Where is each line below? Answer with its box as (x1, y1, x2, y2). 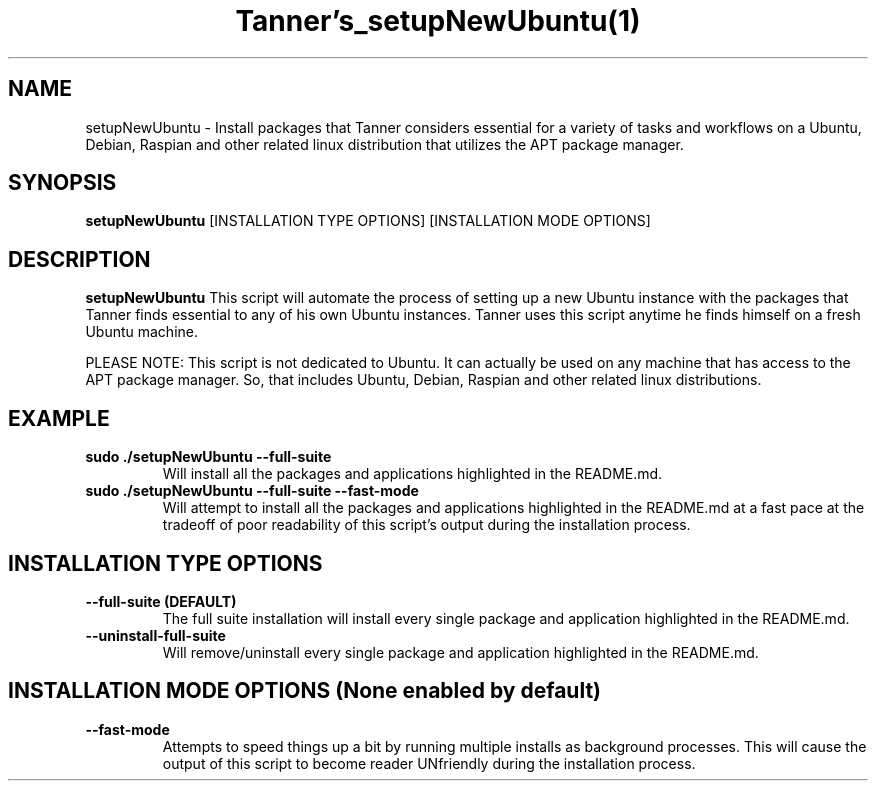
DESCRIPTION (8, 246, 151, 272)
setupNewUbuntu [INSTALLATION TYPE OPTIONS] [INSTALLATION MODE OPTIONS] (85, 212, 651, 230)
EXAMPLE (8, 405, 110, 431)
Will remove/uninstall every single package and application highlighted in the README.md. (162, 643, 759, 661)
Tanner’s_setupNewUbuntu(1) (235, 4, 641, 38)
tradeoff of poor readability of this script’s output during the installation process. (162, 516, 691, 534)
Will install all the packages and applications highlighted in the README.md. (162, 465, 663, 483)
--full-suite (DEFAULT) (85, 592, 237, 610)
